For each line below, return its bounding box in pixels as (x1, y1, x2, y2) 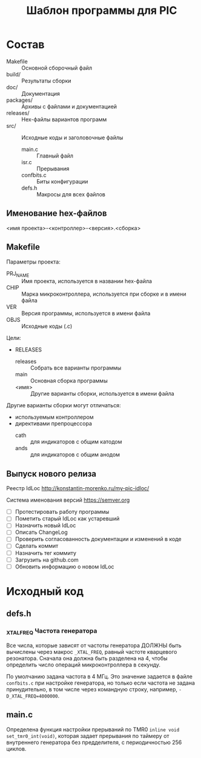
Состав (6, 38, 45, 52)
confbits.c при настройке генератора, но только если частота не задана (6, 679, 196, 687)
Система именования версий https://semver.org (6, 496, 130, 504)
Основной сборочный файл (21, 64, 93, 71)
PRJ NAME (6, 270, 30, 279)
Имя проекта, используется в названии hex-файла (21, 278, 153, 285)
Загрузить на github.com (15, 556, 79, 564)
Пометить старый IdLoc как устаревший (15, 515, 120, 522)
